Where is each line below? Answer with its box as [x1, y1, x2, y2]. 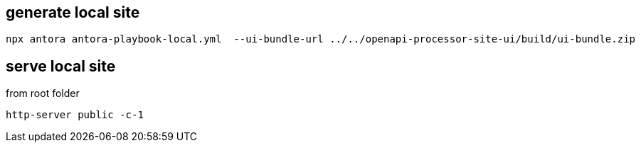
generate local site [6, 4, 140, 21]
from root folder [6, 87, 80, 100]
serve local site [6, 57, 116, 75]
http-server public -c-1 [6, 109, 144, 121]
